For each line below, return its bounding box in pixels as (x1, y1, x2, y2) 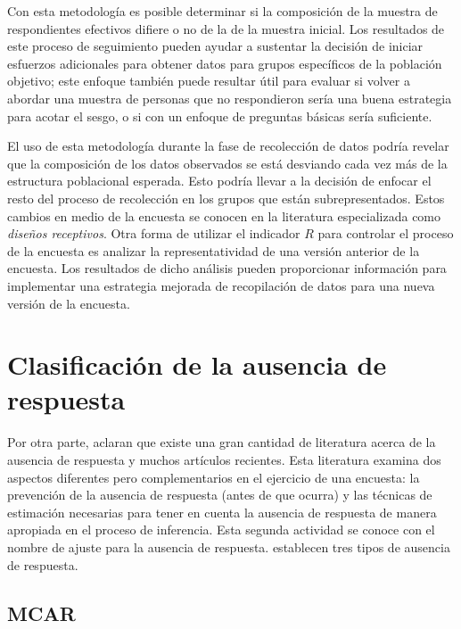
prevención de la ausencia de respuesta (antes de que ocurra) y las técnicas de (7, 485, 432, 504)
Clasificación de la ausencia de (7, 346, 387, 383)
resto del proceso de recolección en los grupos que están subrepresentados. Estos (7, 188, 445, 207)
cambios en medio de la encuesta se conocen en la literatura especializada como (7, 206, 441, 225)
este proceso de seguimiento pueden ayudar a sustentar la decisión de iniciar (7, 37, 424, 55)
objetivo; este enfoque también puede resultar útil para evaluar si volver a (7, 71, 410, 90)
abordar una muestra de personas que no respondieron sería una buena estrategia (7, 88, 452, 107)
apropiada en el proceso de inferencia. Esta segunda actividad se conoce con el (7, 520, 435, 539)
